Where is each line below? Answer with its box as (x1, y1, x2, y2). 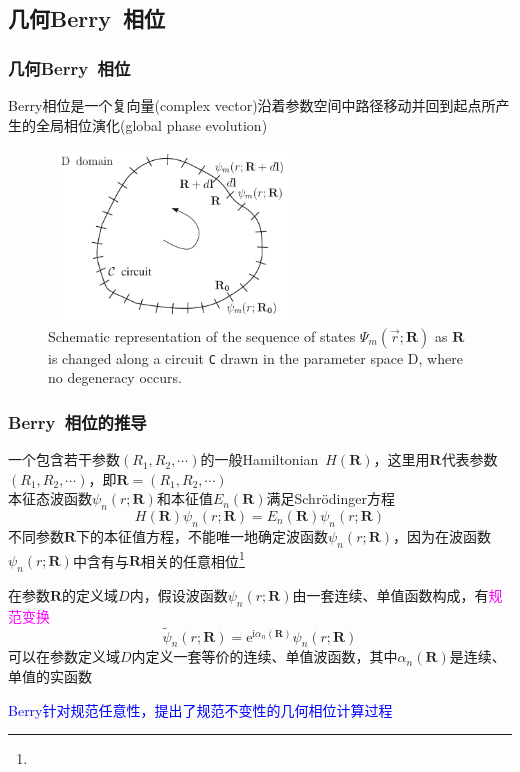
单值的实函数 (8, 666, 92, 687)
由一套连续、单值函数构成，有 (292, 585, 489, 606)
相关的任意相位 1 (141, 547, 245, 571)
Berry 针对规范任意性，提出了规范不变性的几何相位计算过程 (8, 699, 393, 720)
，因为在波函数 (393, 525, 492, 546)
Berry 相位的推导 (8, 409, 147, 434)
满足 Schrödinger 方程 (266, 488, 395, 509)
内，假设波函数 (129, 585, 228, 606)
